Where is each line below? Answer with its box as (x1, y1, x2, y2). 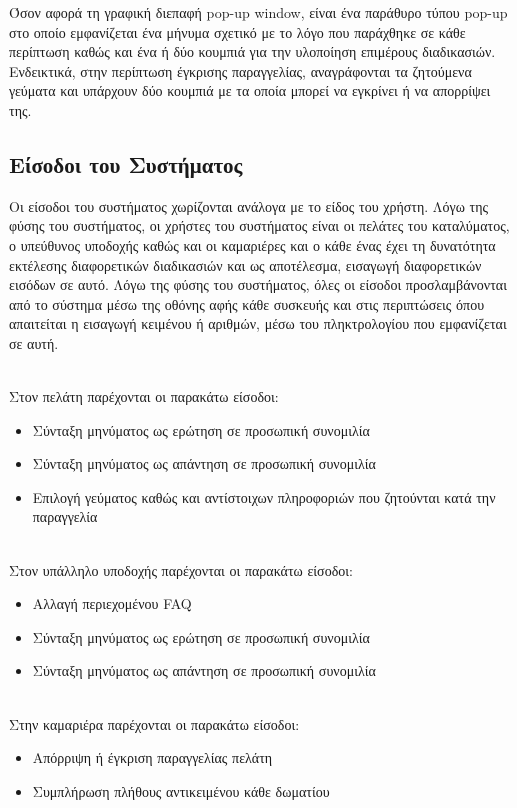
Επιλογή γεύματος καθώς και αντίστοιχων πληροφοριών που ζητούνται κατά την (32, 486, 496, 507)
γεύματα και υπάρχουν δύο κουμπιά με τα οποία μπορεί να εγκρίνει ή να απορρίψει (9, 80, 491, 101)
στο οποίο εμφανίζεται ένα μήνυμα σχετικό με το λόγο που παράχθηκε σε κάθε (9, 21, 466, 42)
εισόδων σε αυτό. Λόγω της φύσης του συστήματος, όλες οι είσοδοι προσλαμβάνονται (9, 274, 507, 295)
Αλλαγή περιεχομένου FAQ (32, 593, 192, 614)
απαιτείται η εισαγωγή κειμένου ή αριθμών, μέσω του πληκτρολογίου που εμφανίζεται (9, 313, 507, 334)
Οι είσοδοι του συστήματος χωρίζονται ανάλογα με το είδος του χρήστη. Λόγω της (9, 195, 489, 216)
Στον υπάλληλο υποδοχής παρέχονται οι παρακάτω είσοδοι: (9, 559, 353, 580)
